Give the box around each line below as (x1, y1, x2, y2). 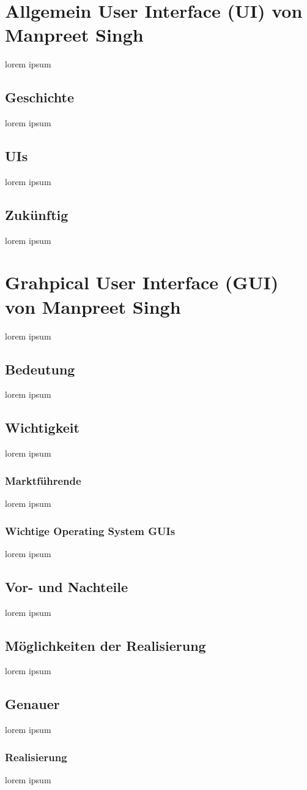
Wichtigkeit (5, 418, 80, 437)
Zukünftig (5, 205, 68, 224)
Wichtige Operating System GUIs (5, 523, 176, 538)
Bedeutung (5, 359, 75, 378)
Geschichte (5, 88, 75, 107)
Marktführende (5, 473, 81, 488)
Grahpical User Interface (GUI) (5, 270, 279, 295)
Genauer (5, 694, 60, 713)
